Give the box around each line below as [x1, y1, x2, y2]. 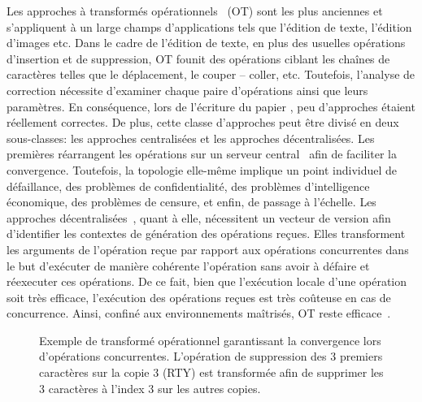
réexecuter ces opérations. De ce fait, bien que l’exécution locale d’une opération [7, 273, 407, 290]
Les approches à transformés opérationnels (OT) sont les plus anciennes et [7, 2, 383, 19]
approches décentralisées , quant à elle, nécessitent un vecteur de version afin [7, 209, 391, 226]
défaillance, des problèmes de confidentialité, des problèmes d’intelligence [7, 177, 370, 194]
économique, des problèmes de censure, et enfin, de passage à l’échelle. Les [7, 193, 376, 210]
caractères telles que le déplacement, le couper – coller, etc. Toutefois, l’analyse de [7, 66, 415, 83]
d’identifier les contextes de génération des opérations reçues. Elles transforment [7, 225, 406, 242]
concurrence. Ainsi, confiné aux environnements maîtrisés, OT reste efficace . [7, 305, 391, 322]
